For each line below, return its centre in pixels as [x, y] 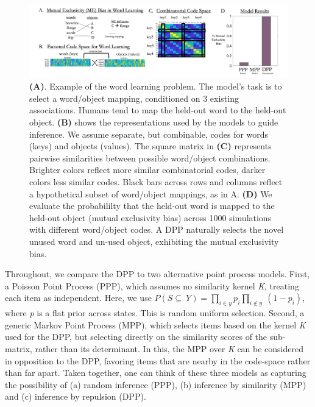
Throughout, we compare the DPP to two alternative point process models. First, [157, 274]
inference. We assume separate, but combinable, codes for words [149, 134]
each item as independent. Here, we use [78, 298]
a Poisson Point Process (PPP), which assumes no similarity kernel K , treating [152, 285]
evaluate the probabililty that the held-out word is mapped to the [152, 206]
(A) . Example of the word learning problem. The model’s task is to [156, 86]
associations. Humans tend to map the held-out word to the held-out [158, 110]
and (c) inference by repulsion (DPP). [76, 396]
